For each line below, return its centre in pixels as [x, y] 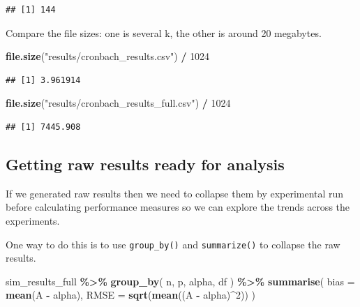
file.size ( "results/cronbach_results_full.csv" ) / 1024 [118, 103]
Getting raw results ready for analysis [145, 164]
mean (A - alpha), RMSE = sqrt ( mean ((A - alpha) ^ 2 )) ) [130, 295]
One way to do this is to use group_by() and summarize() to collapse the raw [173, 244]
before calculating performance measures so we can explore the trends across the [178, 207]
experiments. [33, 220]
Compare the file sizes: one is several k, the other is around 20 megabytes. [164, 32]
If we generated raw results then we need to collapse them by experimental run [175, 193]
